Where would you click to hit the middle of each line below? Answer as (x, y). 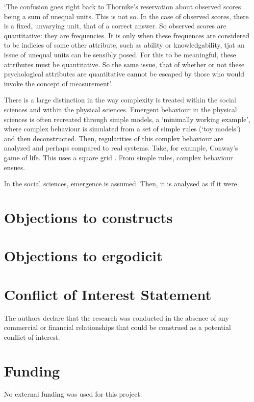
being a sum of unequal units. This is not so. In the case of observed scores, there (126, 16)
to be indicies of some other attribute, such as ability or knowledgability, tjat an (124, 45)
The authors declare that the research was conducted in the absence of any (116, 317)
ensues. (14, 167)
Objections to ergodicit (83, 256)
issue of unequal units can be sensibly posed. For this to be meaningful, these (120, 54)
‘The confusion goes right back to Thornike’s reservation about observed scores (123, 6)
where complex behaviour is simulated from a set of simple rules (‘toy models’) (122, 129)
